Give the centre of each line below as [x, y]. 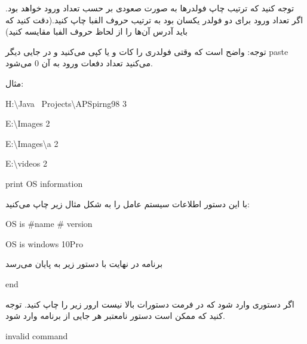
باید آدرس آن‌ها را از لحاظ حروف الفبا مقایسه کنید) [97, 31]
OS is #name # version [49, 224]
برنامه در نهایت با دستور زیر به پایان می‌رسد [84, 264]
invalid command [37, 335]
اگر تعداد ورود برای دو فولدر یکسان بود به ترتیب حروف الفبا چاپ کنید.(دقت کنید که [154, 19]
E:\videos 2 [26, 163]
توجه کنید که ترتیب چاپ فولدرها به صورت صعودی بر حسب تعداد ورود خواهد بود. [150, 8]
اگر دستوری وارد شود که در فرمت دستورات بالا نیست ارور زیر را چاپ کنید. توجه [150, 304]
